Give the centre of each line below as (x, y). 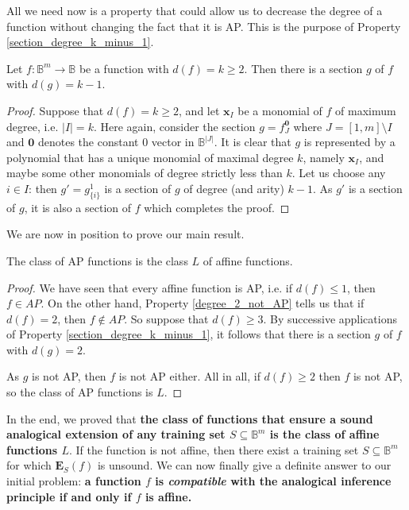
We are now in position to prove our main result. (125, 234)
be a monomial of (280, 110)
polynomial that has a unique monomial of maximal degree (150, 157)
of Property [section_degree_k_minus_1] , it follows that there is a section (189, 334)
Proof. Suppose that (55, 110)
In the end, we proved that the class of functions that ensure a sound (190, 418)
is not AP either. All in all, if (189, 376)
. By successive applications (330, 318)
